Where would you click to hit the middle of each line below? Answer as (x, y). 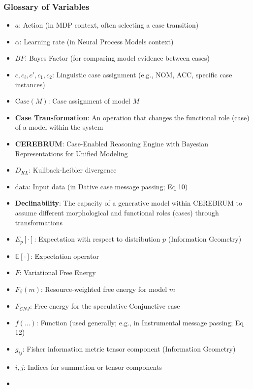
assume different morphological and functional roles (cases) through (117, 212)
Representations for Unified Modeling (71, 153)
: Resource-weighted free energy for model (104, 289)
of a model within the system (59, 127)
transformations (39, 222)
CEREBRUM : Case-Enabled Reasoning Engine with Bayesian (112, 143)
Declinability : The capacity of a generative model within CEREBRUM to (129, 203)
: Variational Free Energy (58, 272)
